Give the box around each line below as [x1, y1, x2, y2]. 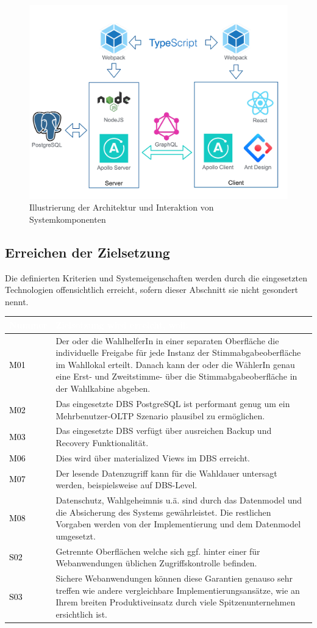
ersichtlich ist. [55, 607, 107, 620]
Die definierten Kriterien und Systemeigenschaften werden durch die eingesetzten [5, 271, 308, 284]
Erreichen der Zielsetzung [5, 242, 170, 261]
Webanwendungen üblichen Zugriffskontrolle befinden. [55, 557, 257, 569]
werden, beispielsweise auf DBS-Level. [55, 478, 198, 491]
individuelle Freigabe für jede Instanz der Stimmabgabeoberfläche [55, 346, 301, 359]
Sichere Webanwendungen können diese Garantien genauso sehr [55, 572, 293, 585]
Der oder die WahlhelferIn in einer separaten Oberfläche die [55, 334, 279, 347]
